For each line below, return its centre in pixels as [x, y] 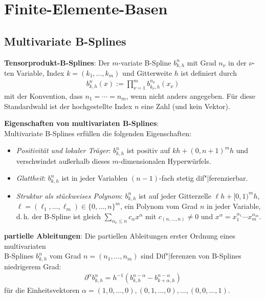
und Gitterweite [147, 73]
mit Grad [202, 62]
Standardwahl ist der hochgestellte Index [68, 106]
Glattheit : [31, 178]
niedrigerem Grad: [33, 266]
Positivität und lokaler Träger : [63, 150]
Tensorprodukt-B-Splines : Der [57, 62]
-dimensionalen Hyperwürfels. [165, 161]
